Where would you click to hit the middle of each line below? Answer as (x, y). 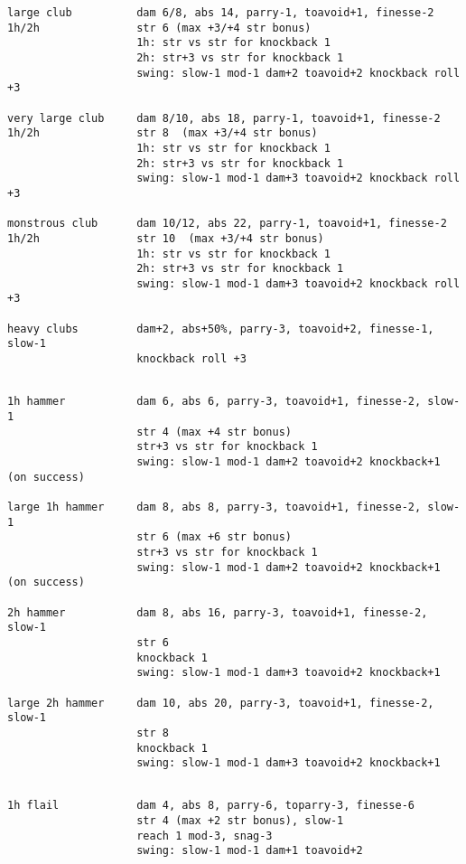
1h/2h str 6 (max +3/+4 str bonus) (159, 28)
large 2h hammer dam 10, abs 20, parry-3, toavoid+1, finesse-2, (221, 703)
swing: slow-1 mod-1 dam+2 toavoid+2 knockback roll (298, 73)
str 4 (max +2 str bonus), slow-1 (240, 821)
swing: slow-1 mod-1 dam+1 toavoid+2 (250, 851)
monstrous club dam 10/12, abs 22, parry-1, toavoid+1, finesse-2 (227, 224)
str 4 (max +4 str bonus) (214, 432)
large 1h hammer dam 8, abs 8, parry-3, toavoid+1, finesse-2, (214, 507)
